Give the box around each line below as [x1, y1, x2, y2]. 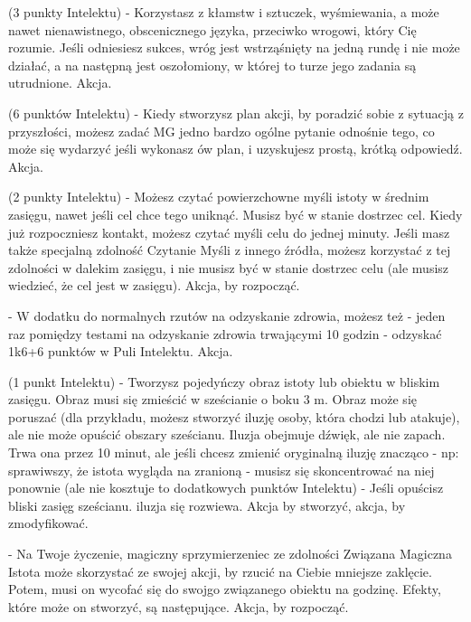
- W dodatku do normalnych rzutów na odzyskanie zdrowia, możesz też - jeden [8, 306, 446, 325]
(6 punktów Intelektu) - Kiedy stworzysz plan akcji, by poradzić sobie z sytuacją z [8, 103, 464, 122]
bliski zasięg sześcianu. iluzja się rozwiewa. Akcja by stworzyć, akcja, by [8, 495, 406, 514]
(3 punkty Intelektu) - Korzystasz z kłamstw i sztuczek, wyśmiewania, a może [8, 3, 439, 21]
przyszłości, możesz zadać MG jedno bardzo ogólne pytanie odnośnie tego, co [8, 121, 435, 140]
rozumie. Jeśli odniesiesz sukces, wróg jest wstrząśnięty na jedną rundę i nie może [8, 38, 460, 57]
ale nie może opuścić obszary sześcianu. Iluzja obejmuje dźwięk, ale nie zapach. [8, 425, 446, 444]
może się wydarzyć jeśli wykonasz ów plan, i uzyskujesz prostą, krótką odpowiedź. [8, 139, 463, 158]
